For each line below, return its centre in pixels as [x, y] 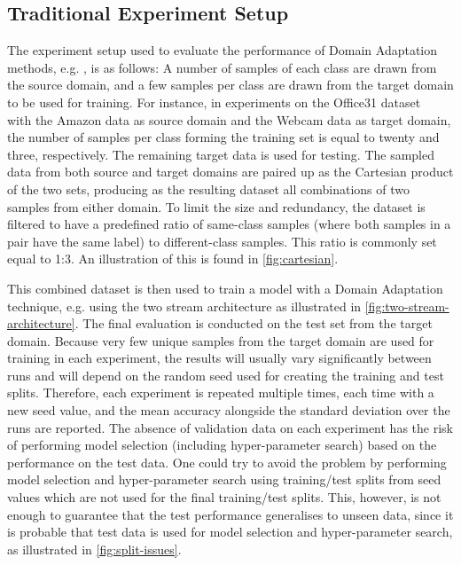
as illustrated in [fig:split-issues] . [94, 549]
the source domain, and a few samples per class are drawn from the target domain [230, 85]
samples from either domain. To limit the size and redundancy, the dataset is [216, 206]
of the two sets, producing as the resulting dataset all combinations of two [208, 188]
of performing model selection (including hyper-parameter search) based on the [222, 445]
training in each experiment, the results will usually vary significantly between [219, 358]
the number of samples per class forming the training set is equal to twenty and [223, 137]
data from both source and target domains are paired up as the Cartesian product [230, 172]
